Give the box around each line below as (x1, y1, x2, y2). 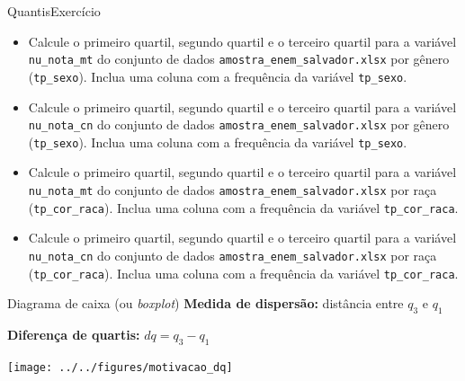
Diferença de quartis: (7, 325, 140, 344)
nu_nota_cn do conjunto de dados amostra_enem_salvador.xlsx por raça (28, 245, 437, 264)
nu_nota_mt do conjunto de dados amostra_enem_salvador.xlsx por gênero (28, 49, 450, 68)
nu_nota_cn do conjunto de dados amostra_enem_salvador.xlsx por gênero (28, 115, 450, 134)
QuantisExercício (7, 2, 101, 20)
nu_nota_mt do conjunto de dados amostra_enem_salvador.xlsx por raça (28, 181, 437, 199)
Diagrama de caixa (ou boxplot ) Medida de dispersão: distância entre (7, 294, 404, 313)
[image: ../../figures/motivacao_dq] (7, 360, 233, 374)
